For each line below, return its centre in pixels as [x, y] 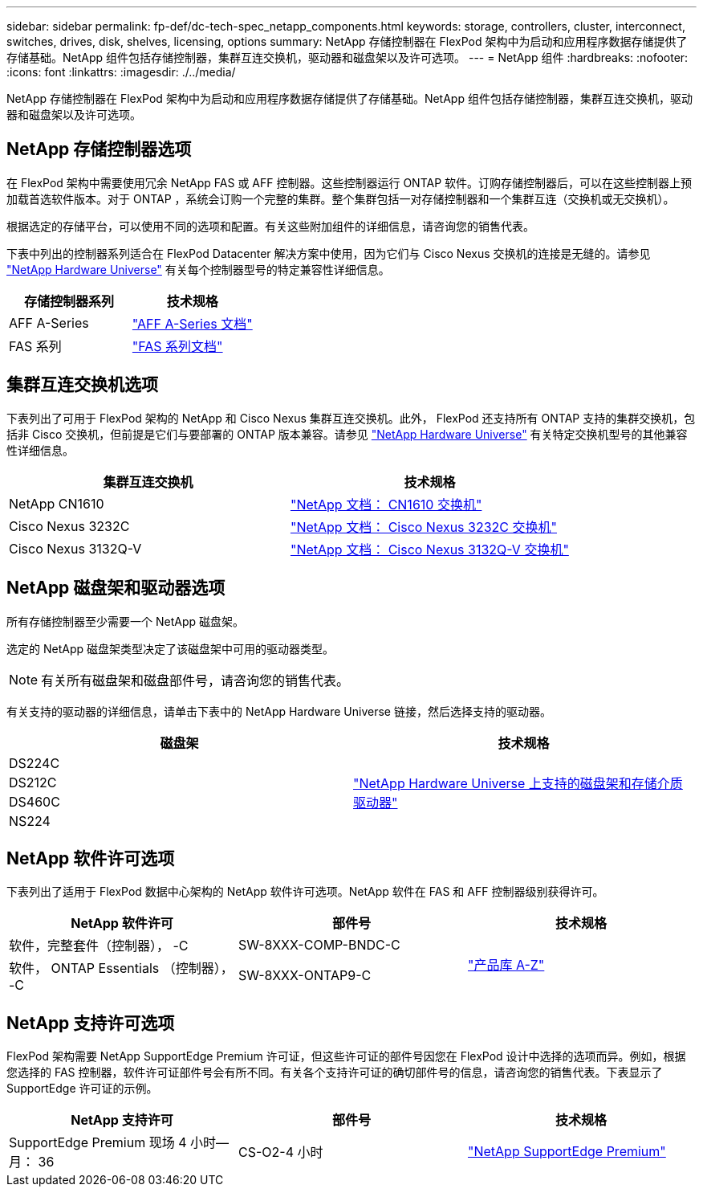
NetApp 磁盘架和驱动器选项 [116, 588]
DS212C [33, 782]
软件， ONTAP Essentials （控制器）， [121, 968]
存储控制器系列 [69, 301]
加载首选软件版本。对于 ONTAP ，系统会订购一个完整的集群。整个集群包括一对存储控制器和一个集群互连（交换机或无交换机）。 [341, 198]
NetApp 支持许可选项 [91, 1023]
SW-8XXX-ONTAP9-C [305, 976]
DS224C [35, 763]
